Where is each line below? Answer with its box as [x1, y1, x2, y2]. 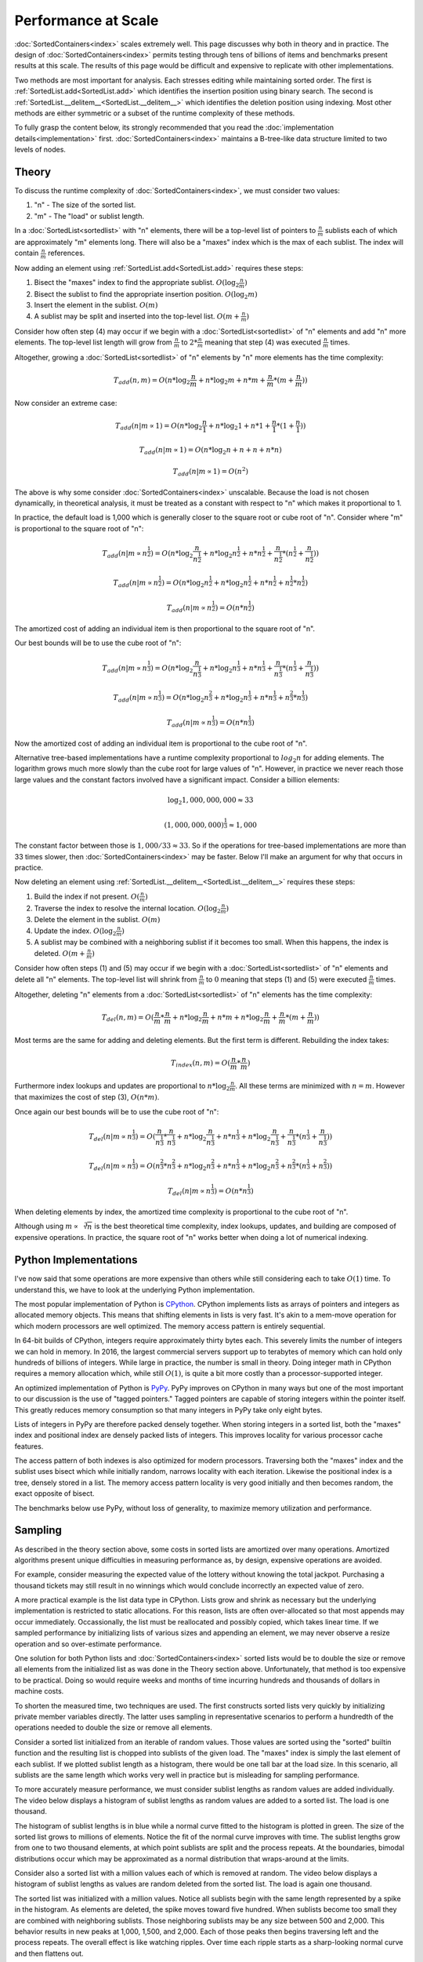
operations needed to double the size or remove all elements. [14, 1723, 213, 1732]
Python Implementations [14, 1253, 138, 1267]
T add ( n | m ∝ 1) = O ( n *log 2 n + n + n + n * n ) [139, 445, 282, 456]
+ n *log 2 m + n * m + [197, 375, 266, 386]
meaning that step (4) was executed [204, 337, 321, 347]
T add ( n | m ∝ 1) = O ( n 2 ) [172, 465, 248, 478]
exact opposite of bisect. [14, 1489, 95, 1498]
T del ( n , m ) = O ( [101, 1012, 154, 1023]
